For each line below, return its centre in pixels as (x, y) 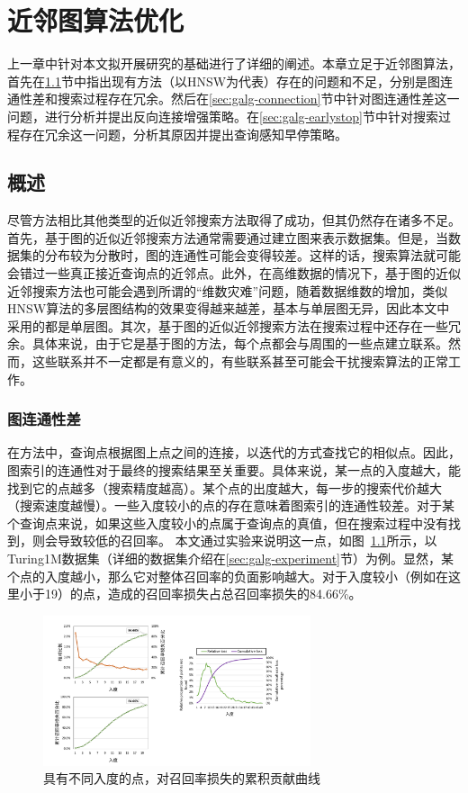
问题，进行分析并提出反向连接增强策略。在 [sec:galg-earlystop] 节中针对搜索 (223, 116)
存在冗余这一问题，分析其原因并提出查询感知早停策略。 (183, 134)
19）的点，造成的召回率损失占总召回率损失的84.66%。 (203, 594)
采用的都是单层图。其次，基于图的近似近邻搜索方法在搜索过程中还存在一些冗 (234, 325)
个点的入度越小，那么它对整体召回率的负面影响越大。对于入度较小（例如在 (228, 576)
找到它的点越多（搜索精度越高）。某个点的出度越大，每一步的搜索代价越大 (225, 487)
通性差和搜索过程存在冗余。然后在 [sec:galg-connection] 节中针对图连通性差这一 (234, 99)
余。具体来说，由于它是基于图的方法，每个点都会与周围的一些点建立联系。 (228, 343)
